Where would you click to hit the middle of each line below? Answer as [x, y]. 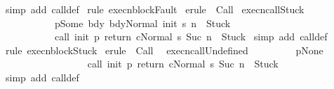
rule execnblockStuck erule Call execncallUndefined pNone [164, 50]
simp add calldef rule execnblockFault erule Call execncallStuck [155, 9]
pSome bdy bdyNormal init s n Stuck [142, 23]
